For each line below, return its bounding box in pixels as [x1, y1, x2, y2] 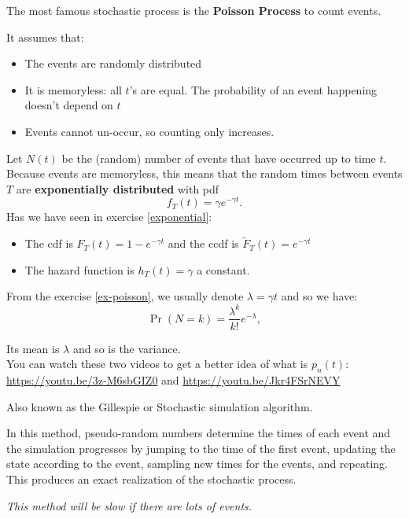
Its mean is [6, 340, 60, 356]
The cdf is [24, 235, 73, 252]
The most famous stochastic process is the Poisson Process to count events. [6, 2, 381, 18]
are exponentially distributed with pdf [16, 180, 219, 197]
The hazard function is [24, 261, 134, 278]
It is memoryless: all [24, 81, 122, 98]
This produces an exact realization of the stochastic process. [6, 470, 297, 487]
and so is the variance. [72, 340, 181, 356]
